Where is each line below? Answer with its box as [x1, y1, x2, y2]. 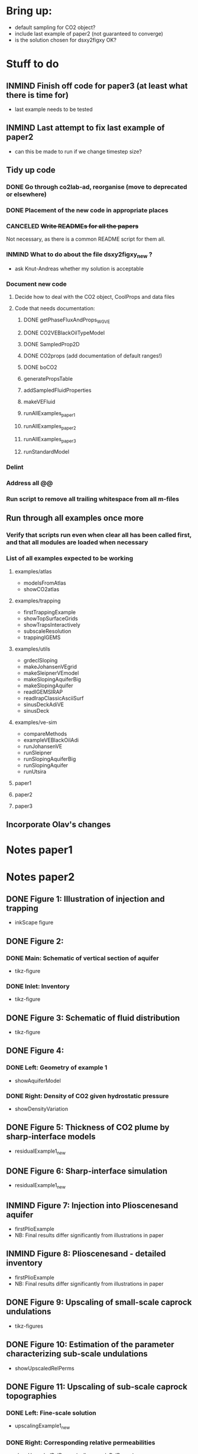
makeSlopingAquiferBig [23, 675, 82, 683]
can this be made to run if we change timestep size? [14, 148, 142, 155]
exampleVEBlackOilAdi [23, 736, 79, 744]
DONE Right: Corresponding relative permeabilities [6, 1438, 155, 1446]
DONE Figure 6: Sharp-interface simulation [6, 1166, 167, 1176]
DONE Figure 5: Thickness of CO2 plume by [6, 1123, 170, 1133]
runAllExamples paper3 [23, 435, 76, 444]
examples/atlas [14, 567, 52, 575]
